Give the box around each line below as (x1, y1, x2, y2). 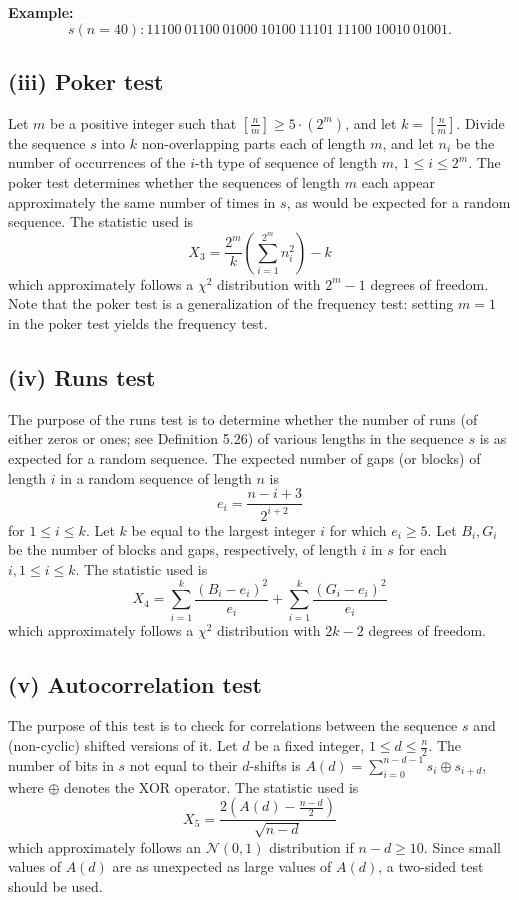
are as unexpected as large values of (112, 856, 332, 877)
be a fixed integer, (254, 735, 365, 755)
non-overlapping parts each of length (141, 132, 366, 153)
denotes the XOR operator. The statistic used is (64, 776, 359, 797)
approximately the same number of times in (8, 191, 276, 212)
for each (398, 539, 447, 560)
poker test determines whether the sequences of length (8, 171, 341, 192)
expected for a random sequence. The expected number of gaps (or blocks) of (8, 447, 481, 468)
